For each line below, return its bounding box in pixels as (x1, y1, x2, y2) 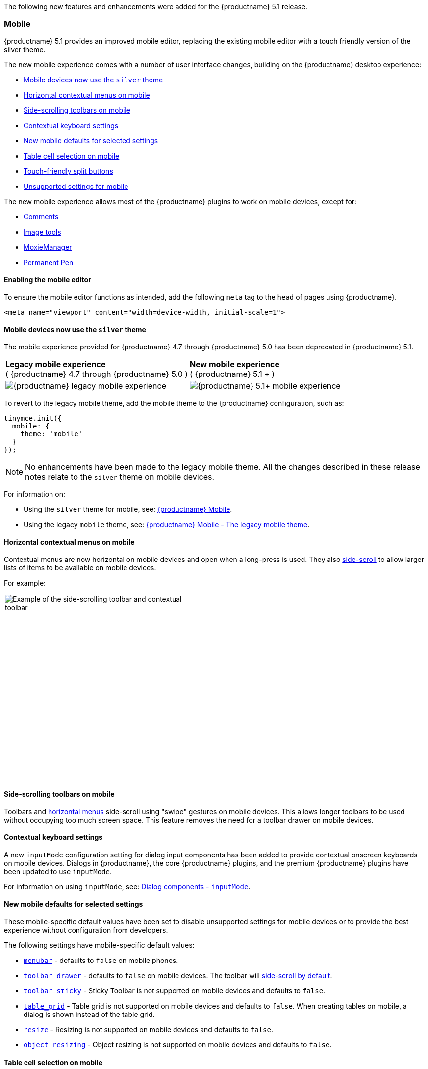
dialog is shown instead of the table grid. (24, 1010, 155, 1019)
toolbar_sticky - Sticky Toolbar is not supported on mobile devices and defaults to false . (24, 987, 326, 995)
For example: (4, 579, 46, 588)
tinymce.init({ (4, 414, 62, 423)
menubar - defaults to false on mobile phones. (24, 956, 178, 965)
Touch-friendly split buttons (24, 166, 113, 175)
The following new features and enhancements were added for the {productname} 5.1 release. (4, 2, 308, 11)
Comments (24, 212, 59, 221)
